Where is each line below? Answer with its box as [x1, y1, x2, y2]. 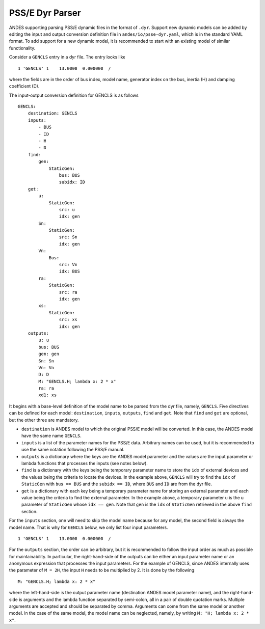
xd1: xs [38, 392, 57, 398]
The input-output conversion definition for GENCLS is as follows [9, 92, 139, 98]
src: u [59, 207, 75, 212]
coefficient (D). [9, 83, 40, 89]
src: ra [59, 289, 78, 295]
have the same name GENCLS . [21, 433, 82, 439]
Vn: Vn [38, 365, 54, 370]
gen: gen [38, 351, 59, 357]
